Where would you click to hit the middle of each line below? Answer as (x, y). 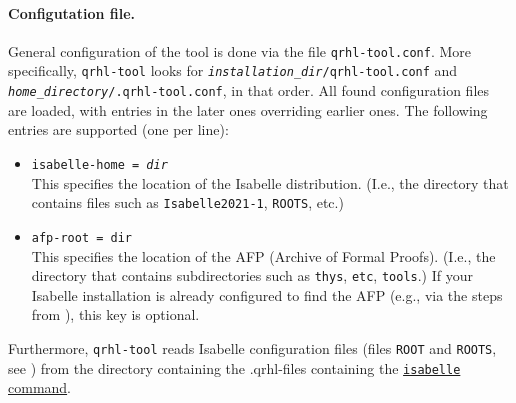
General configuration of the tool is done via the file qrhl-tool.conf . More (240, 50)
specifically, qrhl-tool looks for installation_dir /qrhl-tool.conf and (233, 70)
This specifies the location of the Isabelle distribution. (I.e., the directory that (270, 182)
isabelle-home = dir (99, 164)
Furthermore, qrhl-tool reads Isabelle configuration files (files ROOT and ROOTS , (252, 347)
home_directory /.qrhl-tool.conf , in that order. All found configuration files (249, 90)
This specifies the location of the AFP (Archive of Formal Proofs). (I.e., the (263, 255)
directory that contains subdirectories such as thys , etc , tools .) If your (252, 275)
